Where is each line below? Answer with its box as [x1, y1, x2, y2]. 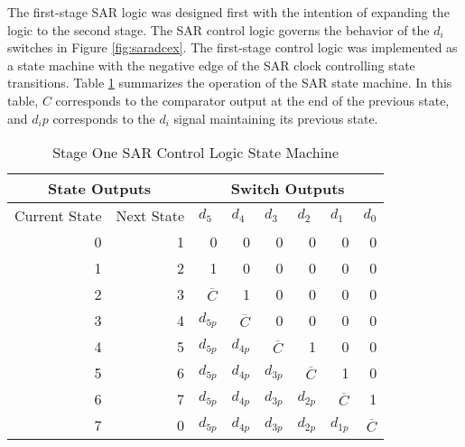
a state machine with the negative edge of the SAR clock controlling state [7, 55, 415, 74]
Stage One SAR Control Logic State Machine [52, 142, 339, 163]
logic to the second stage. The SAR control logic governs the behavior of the [7, 20, 430, 39]
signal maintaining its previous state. [173, 108, 378, 127]
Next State [116, 205, 185, 227]
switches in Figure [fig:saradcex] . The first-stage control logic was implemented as [7, 38, 458, 57]
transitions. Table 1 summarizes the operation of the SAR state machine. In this [7, 73, 452, 92]
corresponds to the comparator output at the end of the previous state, [55, 90, 450, 109]
